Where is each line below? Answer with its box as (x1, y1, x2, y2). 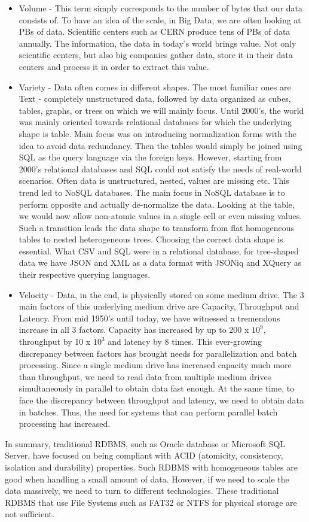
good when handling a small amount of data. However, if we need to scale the (5, 472, 289, 485)
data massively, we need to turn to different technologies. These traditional (5, 484, 279, 497)
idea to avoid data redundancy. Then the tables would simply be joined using (19, 139, 302, 151)
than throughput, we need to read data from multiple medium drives (19, 370, 271, 383)
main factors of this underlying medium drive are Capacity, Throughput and (19, 300, 299, 312)
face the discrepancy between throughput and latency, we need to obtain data (19, 394, 304, 406)
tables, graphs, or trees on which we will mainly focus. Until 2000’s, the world (19, 104, 304, 116)
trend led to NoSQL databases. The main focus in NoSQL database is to (19, 186, 285, 198)
